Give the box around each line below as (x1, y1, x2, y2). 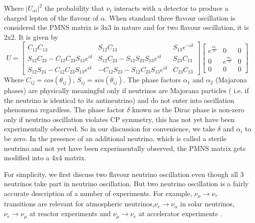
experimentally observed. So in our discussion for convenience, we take (4, 124, 215, 134)
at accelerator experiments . (138, 208, 222, 219)
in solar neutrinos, (180, 198, 234, 209)
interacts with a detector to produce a (114, 3, 229, 13)
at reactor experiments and (29, 208, 111, 219)
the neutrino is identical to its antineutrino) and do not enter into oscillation (4, 95, 234, 105)
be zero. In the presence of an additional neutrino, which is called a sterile (4, 133, 227, 144)
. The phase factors (123, 74, 181, 85)
